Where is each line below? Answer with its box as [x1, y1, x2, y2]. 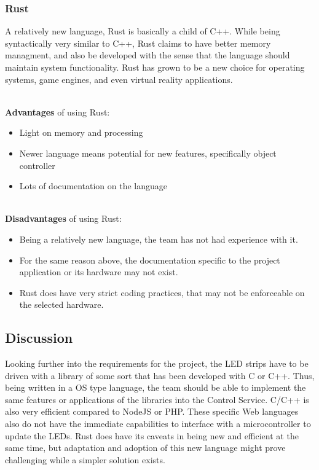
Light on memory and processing [19, 126, 143, 139]
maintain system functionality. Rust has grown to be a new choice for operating [5, 61, 305, 73]
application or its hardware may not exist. [19, 265, 178, 278]
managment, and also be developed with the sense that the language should [5, 49, 290, 61]
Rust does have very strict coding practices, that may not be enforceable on [19, 286, 305, 299]
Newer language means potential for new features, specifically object [19, 146, 277, 159]
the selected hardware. [19, 298, 104, 311]
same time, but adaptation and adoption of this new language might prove [5, 441, 286, 454]
